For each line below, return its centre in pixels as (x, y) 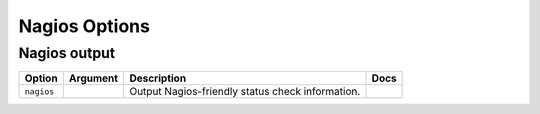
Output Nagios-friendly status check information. (245, 92)
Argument (93, 78)
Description (158, 78)
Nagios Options (84, 26)
